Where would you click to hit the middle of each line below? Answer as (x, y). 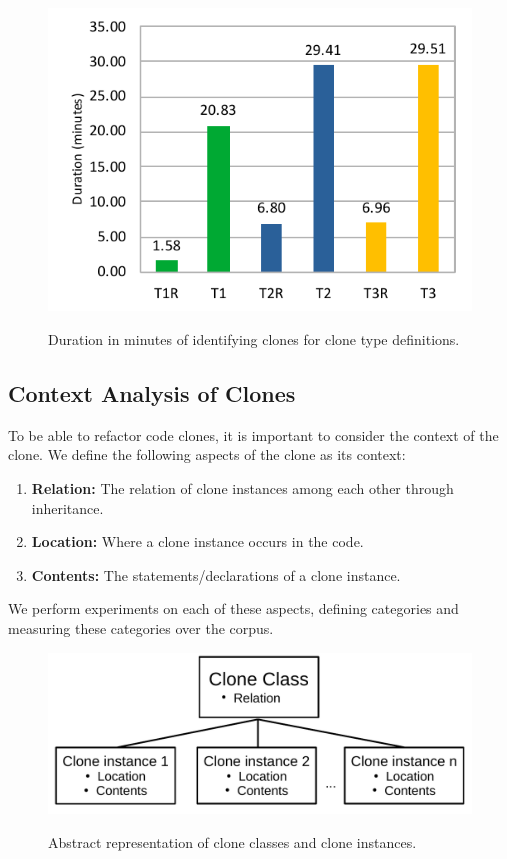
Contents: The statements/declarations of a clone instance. (216, 574)
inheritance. (67, 507)
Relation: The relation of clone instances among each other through (242, 487)
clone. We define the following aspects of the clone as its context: (207, 454)
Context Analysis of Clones (152, 392)
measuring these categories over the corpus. (141, 627)
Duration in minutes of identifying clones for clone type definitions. (254, 338)
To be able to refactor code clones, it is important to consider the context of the (253, 434)
